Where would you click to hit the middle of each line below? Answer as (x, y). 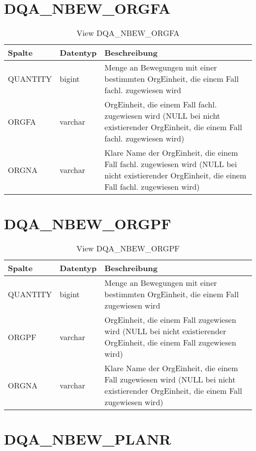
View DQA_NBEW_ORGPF (128, 248)
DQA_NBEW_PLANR (88, 439)
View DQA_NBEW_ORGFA (128, 33)
